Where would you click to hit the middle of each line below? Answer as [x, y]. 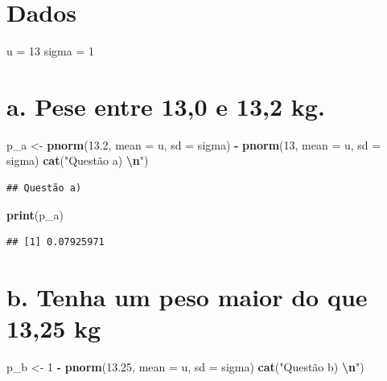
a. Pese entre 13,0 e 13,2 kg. [166, 106]
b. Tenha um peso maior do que [187, 297]
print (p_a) [35, 214]
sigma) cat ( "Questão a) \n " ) [78, 160]
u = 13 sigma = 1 [51, 51]
